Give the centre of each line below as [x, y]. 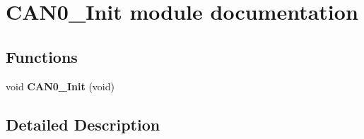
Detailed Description [83, 124]
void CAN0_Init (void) [60, 86]
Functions [42, 56]
